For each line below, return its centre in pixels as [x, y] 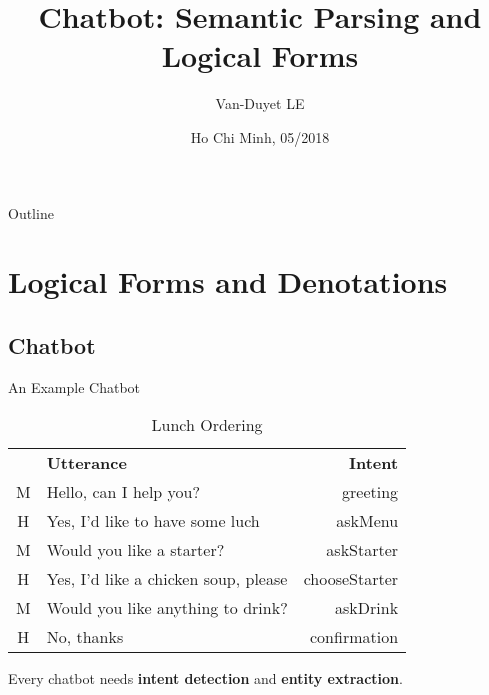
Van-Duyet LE [260, 103]
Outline [31, 212]
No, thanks [85, 637]
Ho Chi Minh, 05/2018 [260, 136]
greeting [370, 492]
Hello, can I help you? [123, 492]
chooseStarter [351, 579]
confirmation [354, 637]
